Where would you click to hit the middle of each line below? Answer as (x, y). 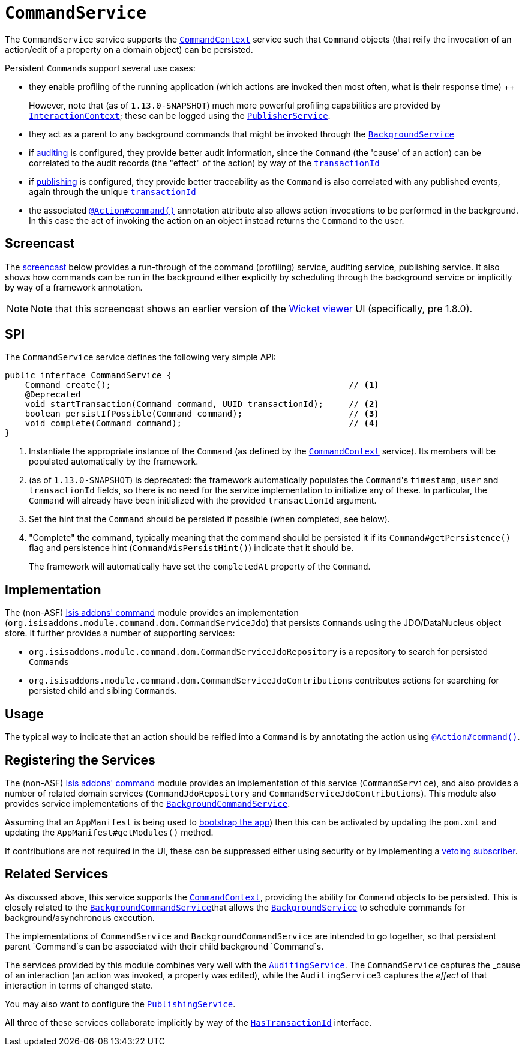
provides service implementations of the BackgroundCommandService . (148, 803)
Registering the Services (80, 760)
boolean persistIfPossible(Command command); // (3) (202, 414)
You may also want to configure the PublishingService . (120, 1004)
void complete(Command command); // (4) (202, 423)
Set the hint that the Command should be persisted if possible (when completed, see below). (209, 519)
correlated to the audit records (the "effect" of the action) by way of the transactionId (204, 163)
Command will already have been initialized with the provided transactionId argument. (203, 501)
